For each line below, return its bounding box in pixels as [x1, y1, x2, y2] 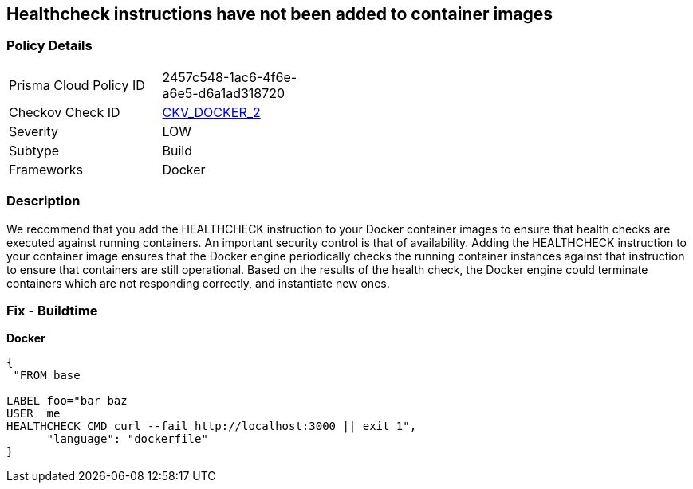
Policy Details [6, 37, 93, 54]
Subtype [9, 142, 60, 158]
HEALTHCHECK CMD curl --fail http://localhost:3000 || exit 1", [6, 420, 417, 433]
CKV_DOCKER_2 [162, 104, 261, 120]
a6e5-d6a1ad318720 [162, 84, 285, 101]
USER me [6, 407, 61, 421]
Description [6, 193, 81, 209]
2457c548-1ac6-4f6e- [162, 68, 297, 85]
